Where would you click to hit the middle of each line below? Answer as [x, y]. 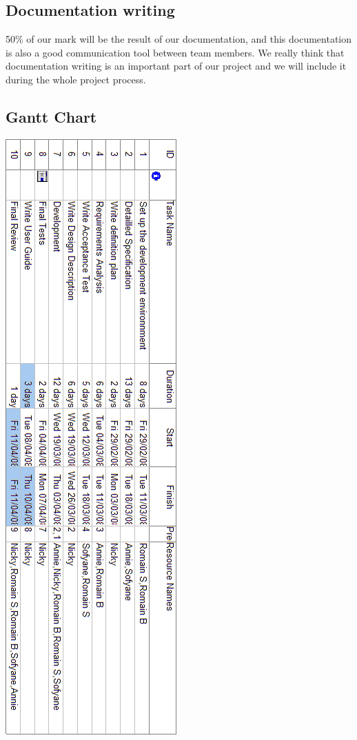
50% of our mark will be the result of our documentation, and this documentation [179, 39]
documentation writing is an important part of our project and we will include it [176, 66]
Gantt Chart [51, 116]
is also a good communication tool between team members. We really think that [175, 52]
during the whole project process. [76, 79]
